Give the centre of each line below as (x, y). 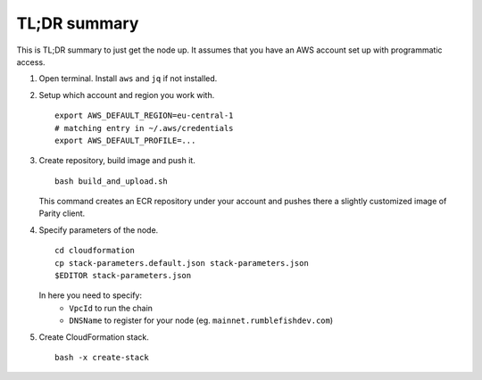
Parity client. (62, 213)
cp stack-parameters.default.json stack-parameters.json (182, 263)
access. (31, 62)
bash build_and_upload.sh (112, 181)
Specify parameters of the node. (99, 230)
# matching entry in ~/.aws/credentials (144, 128)
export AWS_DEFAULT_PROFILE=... (125, 140)
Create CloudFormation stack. (94, 337)
